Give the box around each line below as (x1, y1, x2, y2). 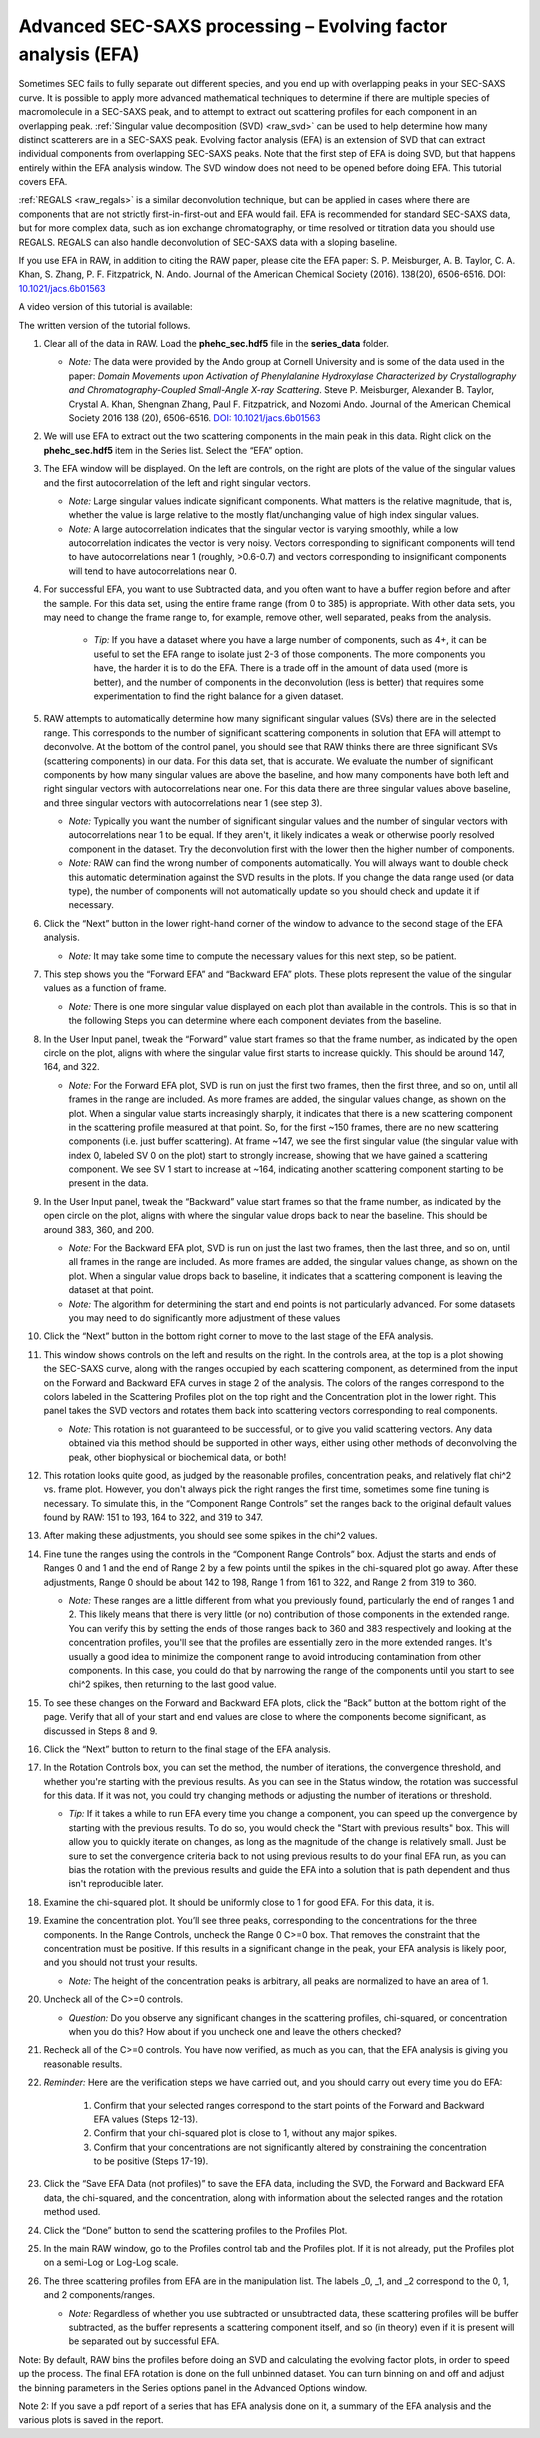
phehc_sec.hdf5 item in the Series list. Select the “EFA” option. (43, 444, 304, 456)
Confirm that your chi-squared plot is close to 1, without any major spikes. (93, 2127, 398, 2139)
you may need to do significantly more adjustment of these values (68, 1311, 341, 1324)
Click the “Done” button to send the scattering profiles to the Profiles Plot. (43, 2224, 348, 2236)
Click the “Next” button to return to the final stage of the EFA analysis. (43, 1743, 332, 1755)
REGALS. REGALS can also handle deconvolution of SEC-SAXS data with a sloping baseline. (18, 236, 398, 248)
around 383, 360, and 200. (43, 1223, 155, 1235)
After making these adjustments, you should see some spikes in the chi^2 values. (43, 1530, 378, 1542)
